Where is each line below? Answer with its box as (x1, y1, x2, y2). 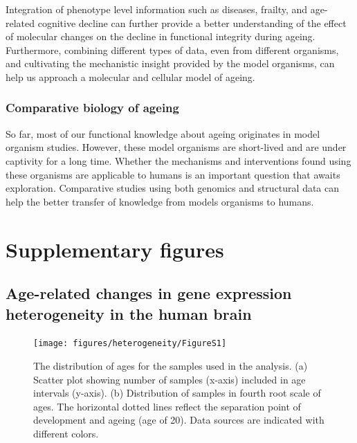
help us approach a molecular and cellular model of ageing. (6, 69, 255, 84)
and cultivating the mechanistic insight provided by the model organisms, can (6, 56, 335, 71)
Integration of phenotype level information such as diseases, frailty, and (6, 2, 308, 16)
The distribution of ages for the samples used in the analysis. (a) (33, 358, 308, 372)
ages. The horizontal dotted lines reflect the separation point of (33, 399, 301, 413)
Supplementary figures (6, 235, 224, 263)
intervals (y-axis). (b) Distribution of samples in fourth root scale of (33, 386, 321, 400)
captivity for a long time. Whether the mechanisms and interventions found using (6, 153, 351, 168)
